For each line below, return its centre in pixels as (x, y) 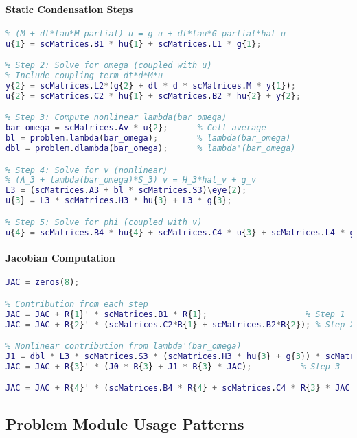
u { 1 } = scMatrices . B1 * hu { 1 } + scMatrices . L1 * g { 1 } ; (134, 44)
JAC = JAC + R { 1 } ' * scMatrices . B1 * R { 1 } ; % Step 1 (175, 314)
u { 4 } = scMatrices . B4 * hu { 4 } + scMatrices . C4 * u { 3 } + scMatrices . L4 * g (180, 232)
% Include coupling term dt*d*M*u (84, 76)
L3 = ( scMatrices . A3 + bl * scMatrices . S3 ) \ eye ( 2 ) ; (126, 191)
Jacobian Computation (60, 258)
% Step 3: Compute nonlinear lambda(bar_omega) (116, 118)
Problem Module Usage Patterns (125, 423)
